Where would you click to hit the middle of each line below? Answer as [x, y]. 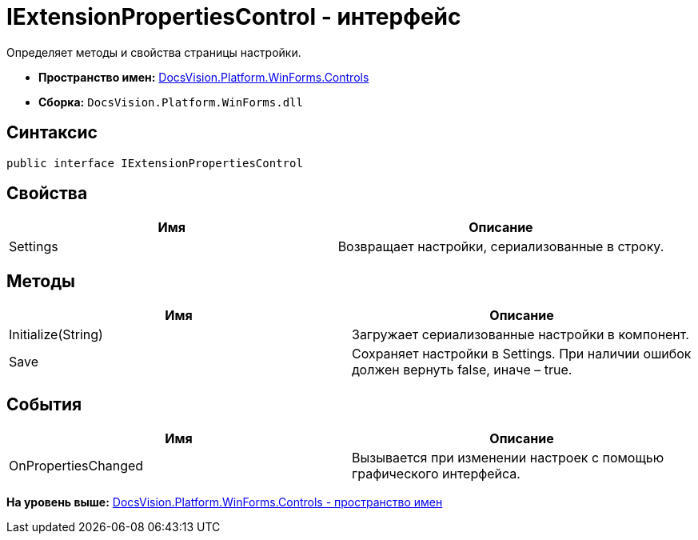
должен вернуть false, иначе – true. [462, 370]
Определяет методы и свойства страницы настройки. [154, 52]
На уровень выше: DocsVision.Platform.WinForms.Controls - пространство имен [225, 502]
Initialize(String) [56, 335]
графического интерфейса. [436, 474]
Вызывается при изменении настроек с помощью [508, 458]
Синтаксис [52, 133]
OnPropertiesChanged [76, 466]
